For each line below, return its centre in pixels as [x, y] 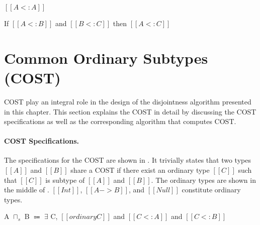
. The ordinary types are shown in [203, 180]
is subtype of [65, 180]
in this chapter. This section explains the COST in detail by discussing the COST [130, 111]
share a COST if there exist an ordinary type [140, 170]
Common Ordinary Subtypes [106, 58]
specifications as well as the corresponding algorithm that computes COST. [120, 121]
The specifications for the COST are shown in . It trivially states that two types [127, 160]
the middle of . [27, 190]
